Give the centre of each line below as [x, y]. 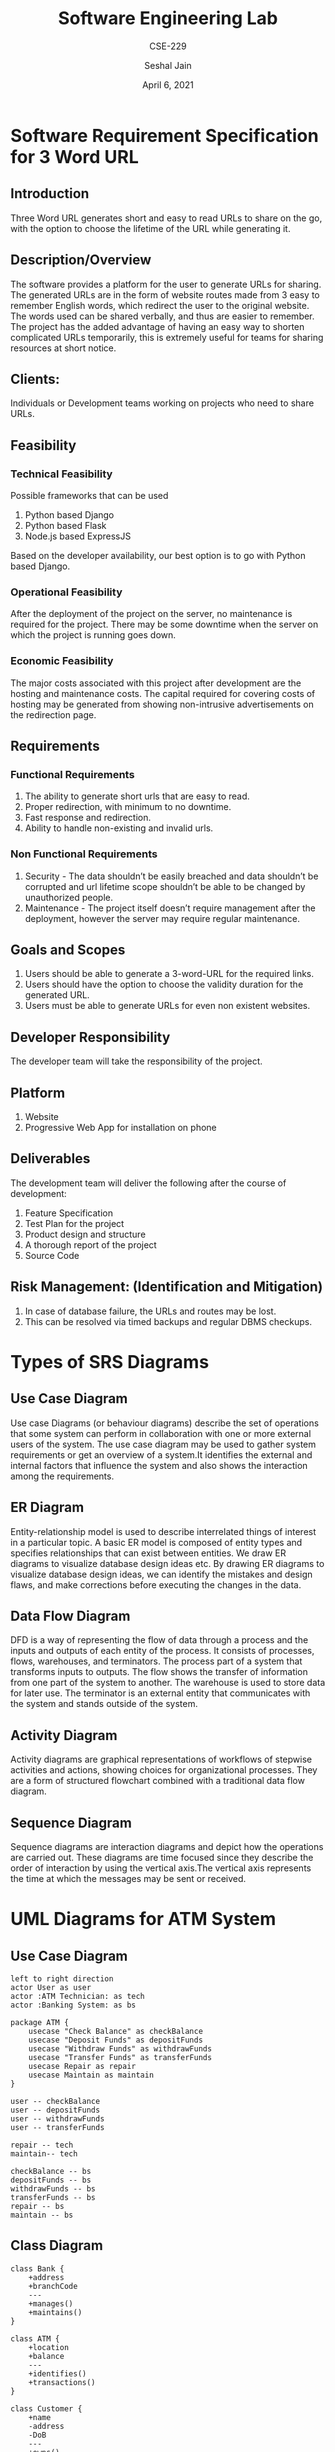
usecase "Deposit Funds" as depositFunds [115, 2040]
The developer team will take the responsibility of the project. [136, 1061]
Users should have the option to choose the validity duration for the [164, 984]
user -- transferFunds [57, 2127]
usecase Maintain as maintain [91, 2075]
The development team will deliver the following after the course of [148, 1183]
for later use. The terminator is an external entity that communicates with [160, 1693]
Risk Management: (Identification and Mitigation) [166, 1287]
